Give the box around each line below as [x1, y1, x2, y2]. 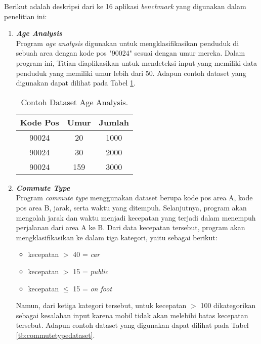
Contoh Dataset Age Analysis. [21, 96, 128, 108]
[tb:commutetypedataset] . [16, 329, 95, 340]
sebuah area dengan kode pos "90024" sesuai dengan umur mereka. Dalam [16, 48, 245, 58]
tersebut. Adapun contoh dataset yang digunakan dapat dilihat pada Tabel [16, 320, 249, 330]
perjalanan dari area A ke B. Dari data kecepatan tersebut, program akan [16, 222, 245, 233]
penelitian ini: [4, 11, 47, 21]
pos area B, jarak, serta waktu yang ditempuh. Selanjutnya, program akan [16, 202, 247, 212]
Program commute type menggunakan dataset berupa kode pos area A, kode [16, 192, 253, 203]
